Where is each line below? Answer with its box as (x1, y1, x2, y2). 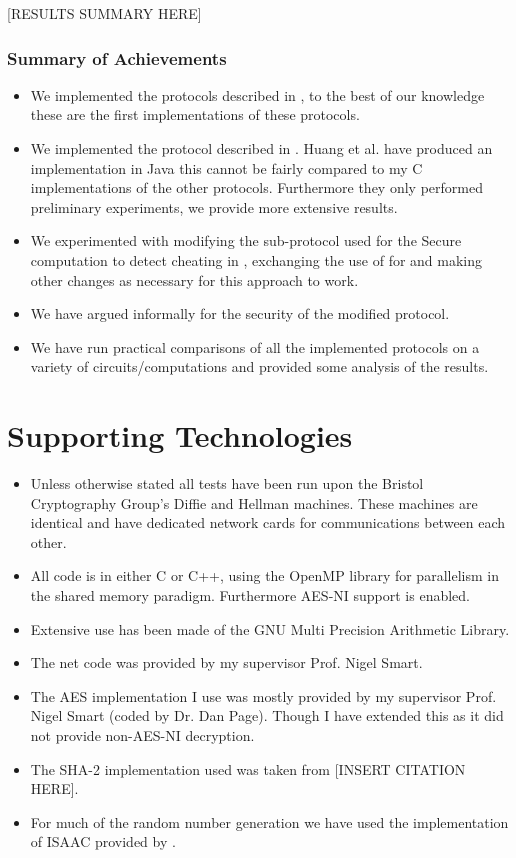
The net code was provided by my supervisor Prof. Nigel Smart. (30, 652, 423, 673)
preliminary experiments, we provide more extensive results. (30, 196, 398, 217)
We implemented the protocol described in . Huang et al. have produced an (30, 138, 493, 158)
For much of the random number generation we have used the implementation (30, 811, 509, 832)
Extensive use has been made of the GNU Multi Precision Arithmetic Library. (30, 618, 510, 639)
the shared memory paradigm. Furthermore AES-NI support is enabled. (30, 585, 471, 606)
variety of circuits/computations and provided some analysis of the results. (30, 356, 489, 377)
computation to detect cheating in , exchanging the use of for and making (30, 249, 483, 270)
